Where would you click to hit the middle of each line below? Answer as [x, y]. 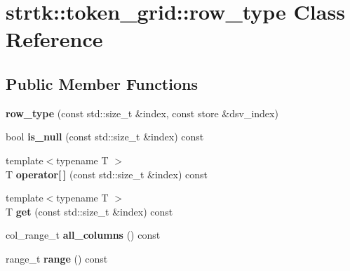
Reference [54, 39]
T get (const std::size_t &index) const [89, 211]
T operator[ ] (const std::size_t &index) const [107, 174]
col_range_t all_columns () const [83, 235]
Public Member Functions [102, 83]
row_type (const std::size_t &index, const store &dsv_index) [142, 113]
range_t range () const [57, 258]
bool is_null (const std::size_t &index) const [105, 137]
